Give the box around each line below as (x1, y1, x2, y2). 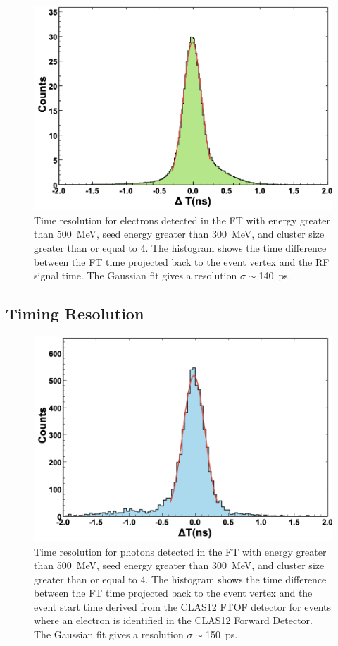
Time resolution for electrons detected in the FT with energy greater (34, 212, 330, 227)
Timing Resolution (6, 303, 144, 324)
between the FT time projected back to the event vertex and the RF (34, 254, 330, 269)
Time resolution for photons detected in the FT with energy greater (34, 544, 327, 559)
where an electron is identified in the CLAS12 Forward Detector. (34, 613, 313, 628)
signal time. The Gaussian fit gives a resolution (34, 268, 237, 283)
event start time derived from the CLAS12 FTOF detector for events (34, 599, 332, 614)
